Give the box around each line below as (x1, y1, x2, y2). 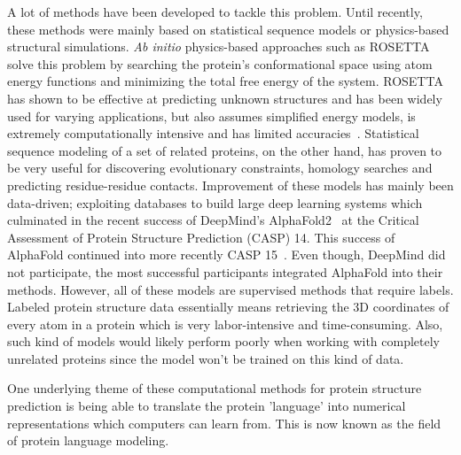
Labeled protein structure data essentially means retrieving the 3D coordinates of (7, 297, 449, 316)
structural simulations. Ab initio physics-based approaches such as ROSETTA (7, 37, 430, 56)
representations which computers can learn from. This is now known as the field (7, 413, 441, 432)
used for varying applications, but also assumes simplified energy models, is (7, 106, 416, 125)
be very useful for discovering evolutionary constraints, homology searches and (7, 158, 433, 177)
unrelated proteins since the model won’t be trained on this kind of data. (7, 349, 404, 367)
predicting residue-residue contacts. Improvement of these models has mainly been (7, 175, 454, 194)
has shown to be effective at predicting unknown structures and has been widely (7, 89, 442, 107)
